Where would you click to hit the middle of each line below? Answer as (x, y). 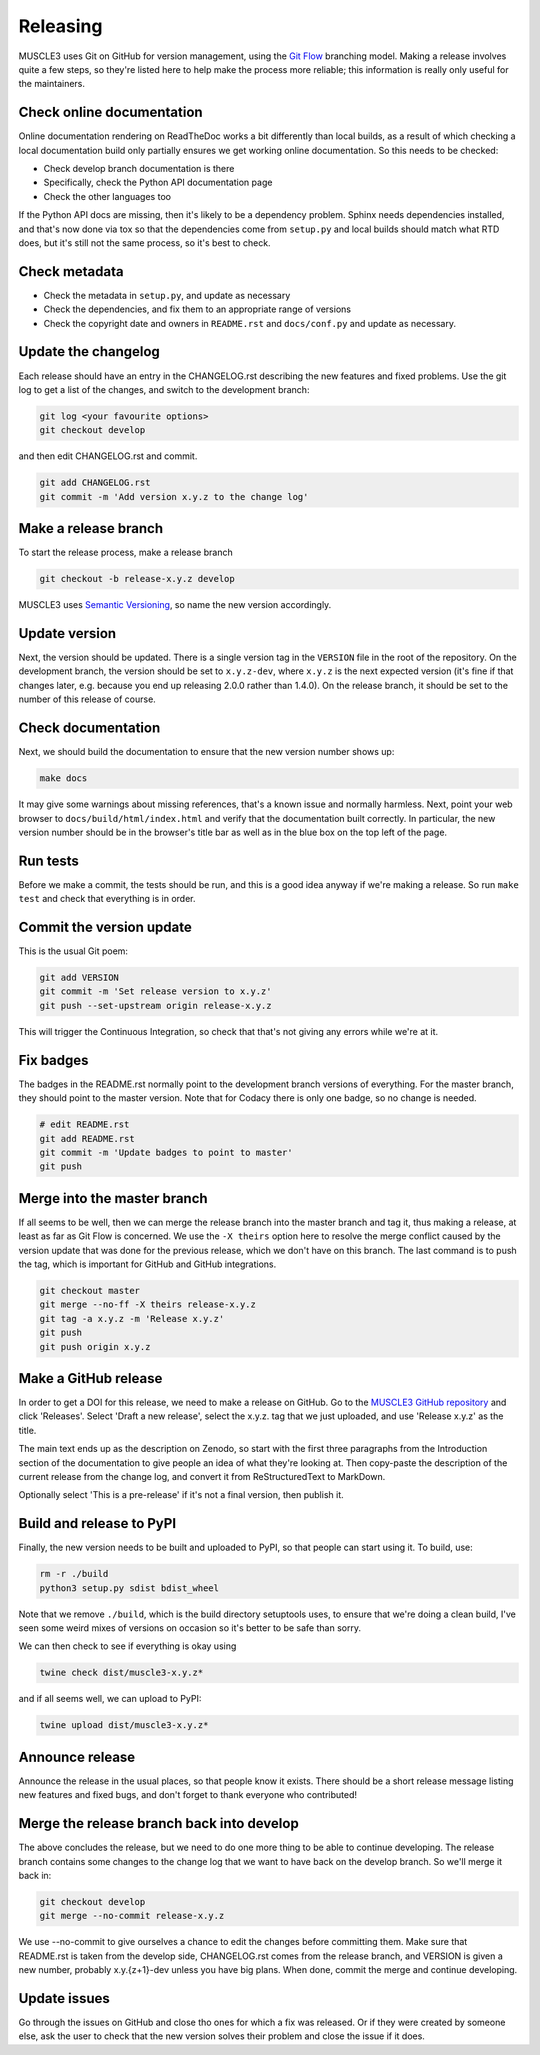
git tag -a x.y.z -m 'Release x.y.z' (132, 1318)
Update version (67, 633)
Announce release (77, 1756)
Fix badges (53, 1060)
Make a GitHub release (90, 1378)
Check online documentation (111, 112)
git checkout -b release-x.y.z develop (137, 579)
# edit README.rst (84, 1124)
